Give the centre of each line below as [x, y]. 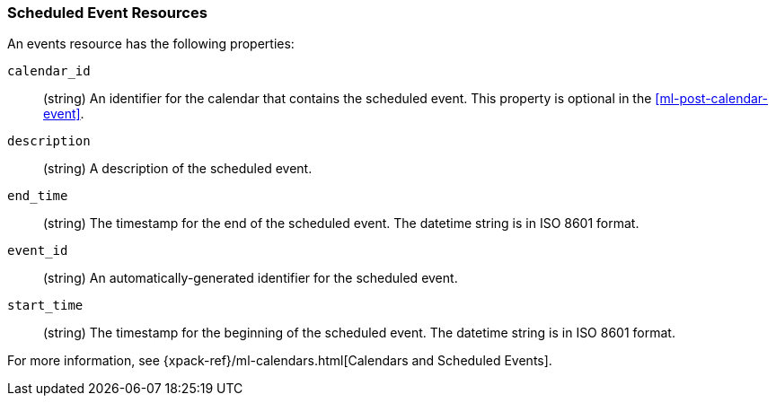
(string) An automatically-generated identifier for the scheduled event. [251, 278]
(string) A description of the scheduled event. [178, 169]
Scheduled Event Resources [107, 13]
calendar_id [49, 71]
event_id [38, 251]
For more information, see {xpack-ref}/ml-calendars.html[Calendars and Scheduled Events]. [280, 361]
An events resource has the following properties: [151, 44]
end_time [38, 196]
